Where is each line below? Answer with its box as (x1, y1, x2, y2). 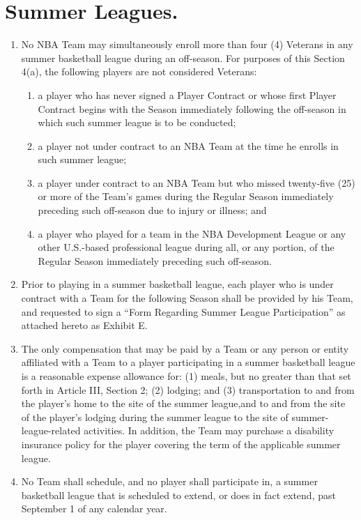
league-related (21, 423, 81, 438)
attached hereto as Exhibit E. (21, 318, 148, 332)
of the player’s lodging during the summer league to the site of (21, 409, 289, 424)
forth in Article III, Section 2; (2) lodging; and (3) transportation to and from (21, 382, 355, 397)
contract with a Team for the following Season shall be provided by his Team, (21, 291, 353, 305)
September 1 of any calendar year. (21, 501, 167, 516)
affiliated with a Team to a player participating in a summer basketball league (21, 355, 355, 369)
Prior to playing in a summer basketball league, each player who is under (21, 277, 334, 291)
